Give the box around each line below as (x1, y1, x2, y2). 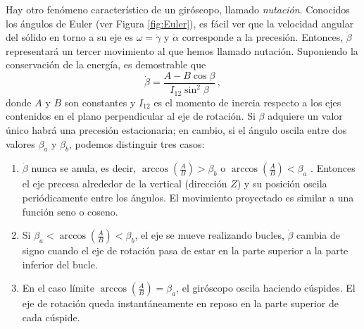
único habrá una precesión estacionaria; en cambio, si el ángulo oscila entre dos (6, 123, 347, 137)
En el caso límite (22, 280, 94, 295)
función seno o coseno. (22, 204, 118, 218)
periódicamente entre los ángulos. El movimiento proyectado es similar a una (22, 190, 354, 204)
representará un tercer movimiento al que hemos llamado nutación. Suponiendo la (6, 43, 358, 58)
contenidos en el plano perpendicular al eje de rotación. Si (6, 108, 256, 123)
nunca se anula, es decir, (31, 161, 137, 175)
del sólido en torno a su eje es (6, 30, 134, 44)
